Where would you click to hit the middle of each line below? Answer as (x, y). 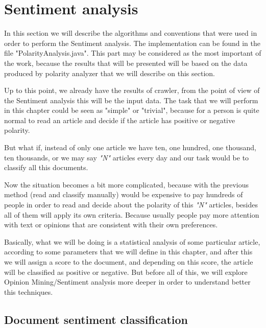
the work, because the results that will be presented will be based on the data (126, 63)
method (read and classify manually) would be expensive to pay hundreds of (124, 194)
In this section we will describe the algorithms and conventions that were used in (131, 33)
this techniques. (29, 291)
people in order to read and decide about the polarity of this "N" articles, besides (131, 205)
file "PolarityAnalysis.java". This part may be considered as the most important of (133, 53)
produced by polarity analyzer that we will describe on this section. (110, 73)
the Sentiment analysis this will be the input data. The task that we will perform (131, 100)
